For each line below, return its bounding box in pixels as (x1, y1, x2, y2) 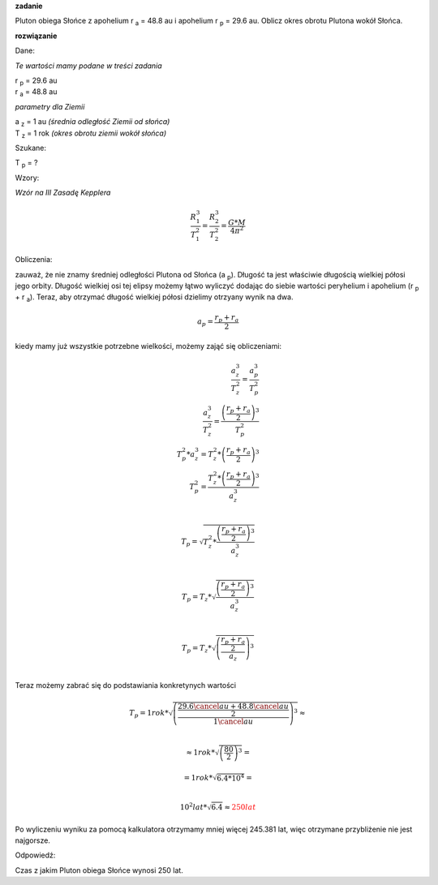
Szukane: (15, 143, 47, 153)
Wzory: (15, 173, 40, 183)
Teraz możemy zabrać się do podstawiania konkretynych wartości (15, 680, 237, 690)
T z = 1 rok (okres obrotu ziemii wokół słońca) (15, 128, 167, 140)
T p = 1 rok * (129, 708, 170, 720)
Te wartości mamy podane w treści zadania (15, 61, 162, 71)
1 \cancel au (213, 716, 254, 726)
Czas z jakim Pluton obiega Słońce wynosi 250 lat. (15, 865, 184, 875)
